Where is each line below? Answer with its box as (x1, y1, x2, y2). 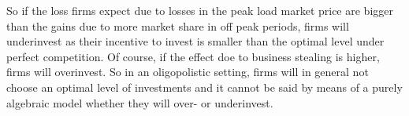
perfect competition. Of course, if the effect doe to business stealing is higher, (6, 48, 380, 64)
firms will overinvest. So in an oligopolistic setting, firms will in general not (6, 63, 369, 80)
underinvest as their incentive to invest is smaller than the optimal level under (6, 33, 385, 49)
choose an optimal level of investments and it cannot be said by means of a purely (6, 78, 403, 95)
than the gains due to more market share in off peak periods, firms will (6, 17, 349, 34)
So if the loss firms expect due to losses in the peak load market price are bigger (6, 2, 393, 18)
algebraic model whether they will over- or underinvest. (6, 94, 273, 111)
